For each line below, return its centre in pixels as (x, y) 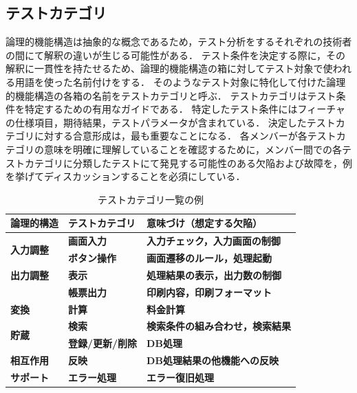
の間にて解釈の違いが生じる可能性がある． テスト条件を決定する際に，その (175, 55)
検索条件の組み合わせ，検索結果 (219, 326)
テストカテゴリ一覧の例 (151, 199)
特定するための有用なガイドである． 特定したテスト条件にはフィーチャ (185, 109)
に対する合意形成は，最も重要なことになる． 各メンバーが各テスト (185, 136)
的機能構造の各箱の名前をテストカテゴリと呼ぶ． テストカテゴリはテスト (171, 95)
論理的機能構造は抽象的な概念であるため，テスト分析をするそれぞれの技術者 (179, 42)
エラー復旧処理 (181, 377)
